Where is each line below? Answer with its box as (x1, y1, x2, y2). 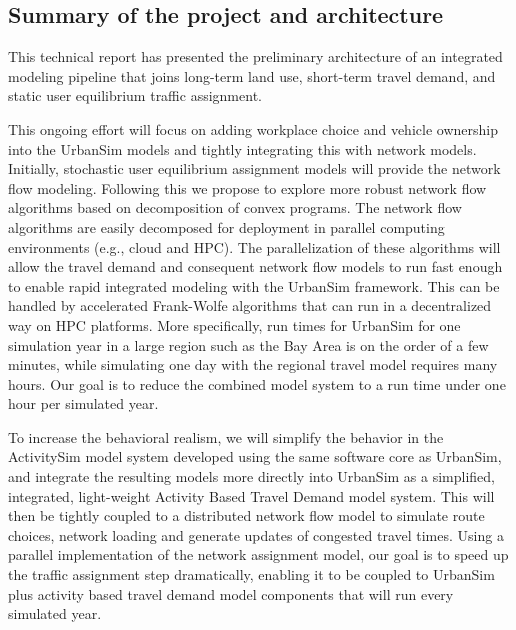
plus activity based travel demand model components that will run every (8, 583, 454, 604)
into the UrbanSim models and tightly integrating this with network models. (8, 138, 477, 159)
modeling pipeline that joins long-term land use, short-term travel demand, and (8, 65, 496, 86)
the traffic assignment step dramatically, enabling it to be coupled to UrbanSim (8, 564, 495, 585)
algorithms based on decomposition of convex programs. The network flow (8, 197, 462, 218)
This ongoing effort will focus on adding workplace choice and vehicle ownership (8, 118, 498, 139)
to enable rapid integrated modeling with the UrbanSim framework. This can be (8, 275, 500, 296)
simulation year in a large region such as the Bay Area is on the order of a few (8, 334, 489, 355)
